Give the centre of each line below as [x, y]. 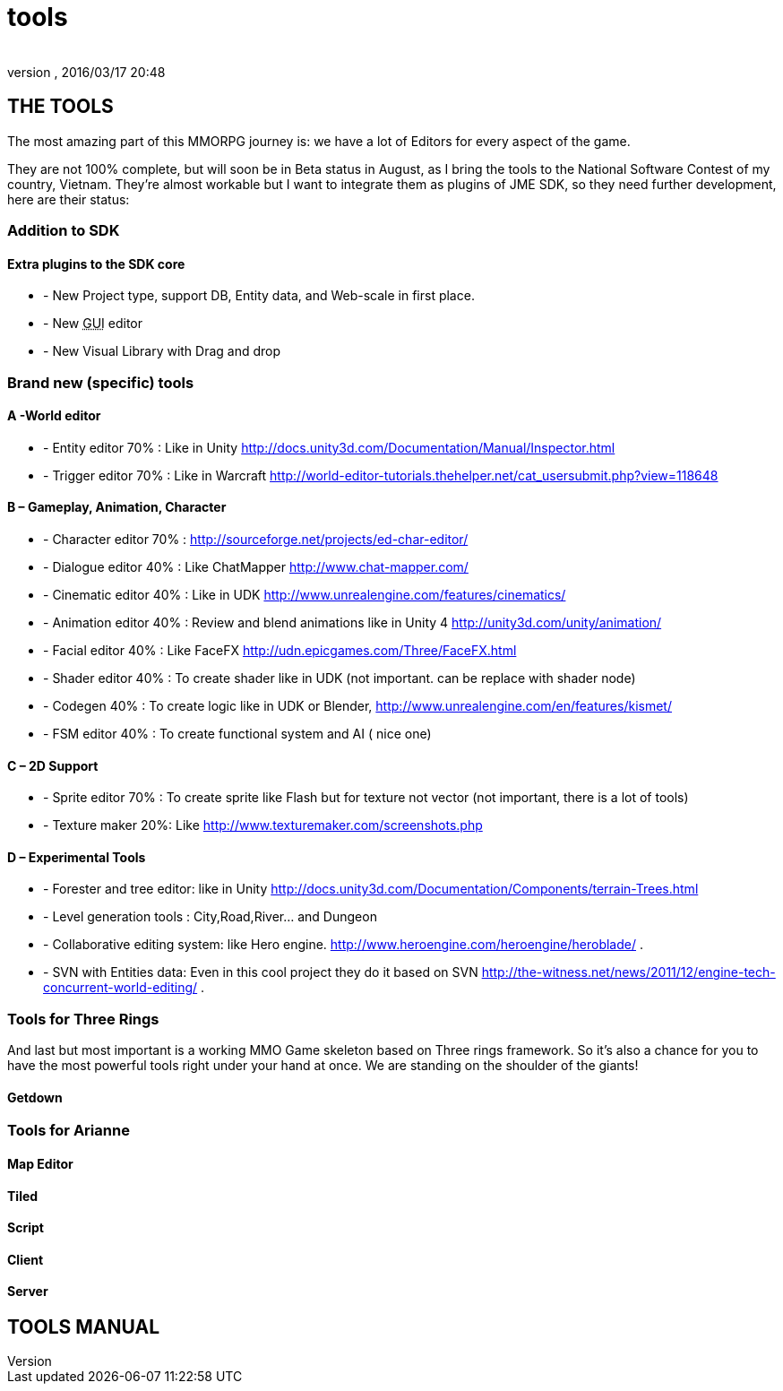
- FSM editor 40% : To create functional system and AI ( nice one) [237, 734]
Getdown [35, 1097]
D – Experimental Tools [77, 857]
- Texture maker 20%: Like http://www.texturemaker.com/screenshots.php [263, 825]
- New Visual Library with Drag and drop [162, 351]
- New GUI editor [93, 324]
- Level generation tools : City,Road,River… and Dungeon [210, 917]
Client [26, 1259]
